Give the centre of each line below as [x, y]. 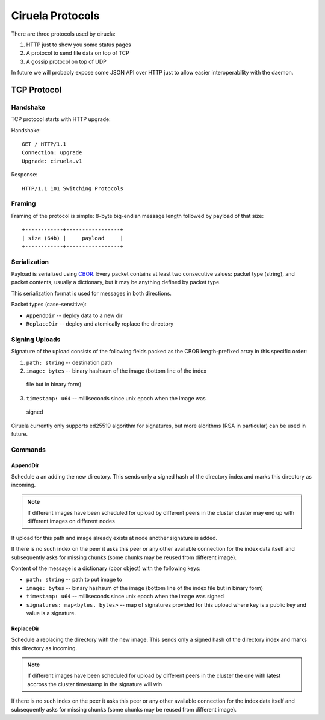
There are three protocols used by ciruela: [63, 34]
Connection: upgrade [52, 153]
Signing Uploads [36, 339]
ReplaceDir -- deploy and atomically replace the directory [100, 324]
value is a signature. [51, 613]
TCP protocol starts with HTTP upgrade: [61, 119]
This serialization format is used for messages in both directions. [91, 293]
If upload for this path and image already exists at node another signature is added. [114, 538]
